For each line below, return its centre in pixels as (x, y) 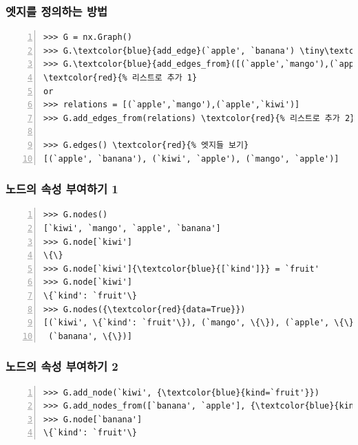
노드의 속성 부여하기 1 (62, 189)
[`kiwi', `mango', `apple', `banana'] (132, 228)
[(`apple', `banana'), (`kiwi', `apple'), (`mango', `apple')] (191, 159)
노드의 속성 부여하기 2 (62, 366)
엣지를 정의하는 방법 (56, 11)
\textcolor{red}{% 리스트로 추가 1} (120, 78)
